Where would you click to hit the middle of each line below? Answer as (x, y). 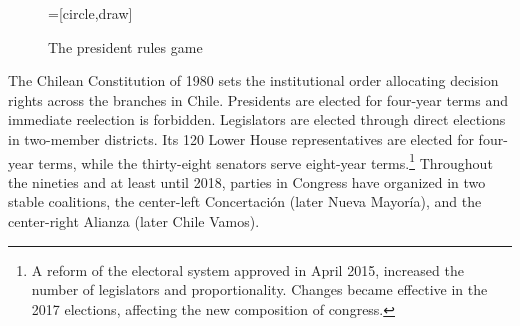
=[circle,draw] (90, 13)
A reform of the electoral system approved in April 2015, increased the (247, 269)
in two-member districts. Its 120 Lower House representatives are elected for (241, 138)
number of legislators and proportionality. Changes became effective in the (259, 289)
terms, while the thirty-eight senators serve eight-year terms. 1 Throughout (265, 161)
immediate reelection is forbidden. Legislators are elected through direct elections (257, 119)
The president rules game (125, 46)
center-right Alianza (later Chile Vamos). (134, 221)
